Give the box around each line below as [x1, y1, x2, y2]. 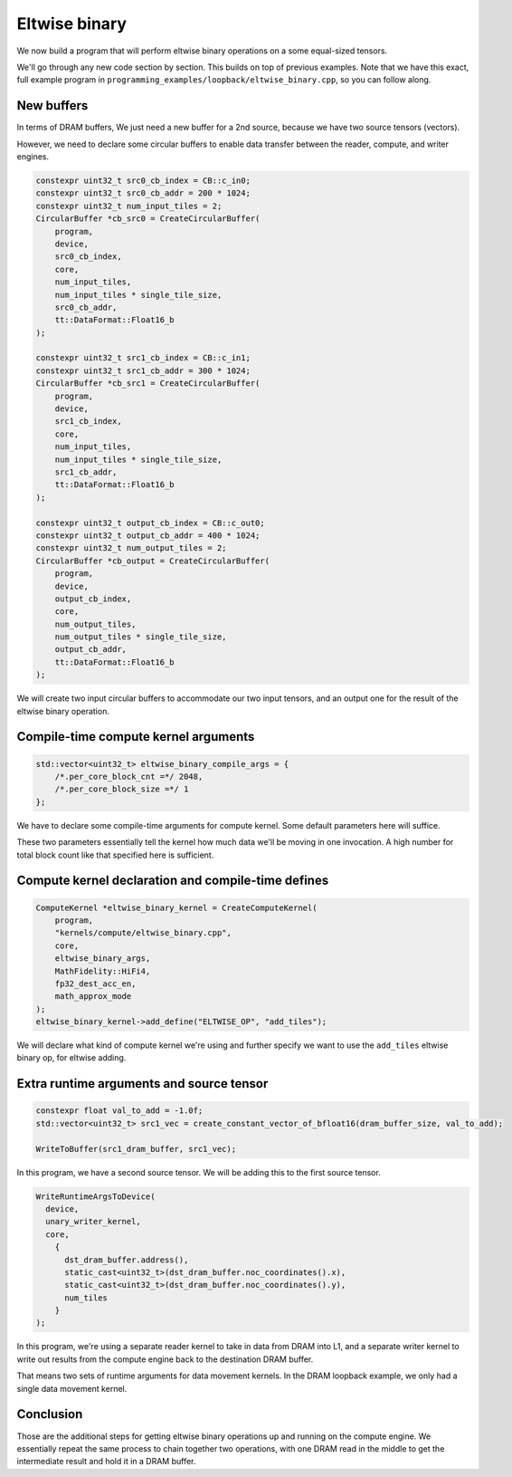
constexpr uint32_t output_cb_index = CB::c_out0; [35, 517, 266, 528]
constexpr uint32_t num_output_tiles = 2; [35, 543, 227, 553]
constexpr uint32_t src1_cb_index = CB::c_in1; [35, 353, 251, 363]
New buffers [16, 98, 89, 113]
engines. [16, 151, 50, 162]
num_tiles [64, 1292, 109, 1303]
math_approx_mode [54, 992, 132, 1002]
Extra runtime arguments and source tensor [16, 1076, 269, 1091]
